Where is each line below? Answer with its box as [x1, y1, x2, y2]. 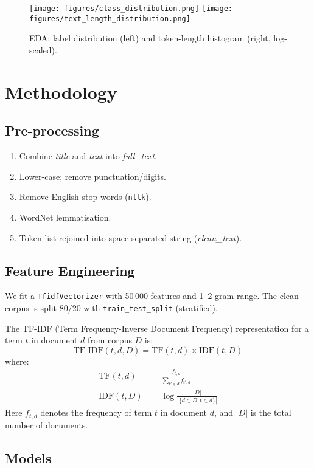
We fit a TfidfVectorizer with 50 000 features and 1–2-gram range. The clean [5, 289, 299, 302]
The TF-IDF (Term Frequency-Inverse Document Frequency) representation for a [5, 322, 309, 334]
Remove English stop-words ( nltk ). [19, 190, 152, 203]
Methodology [5, 79, 117, 104]
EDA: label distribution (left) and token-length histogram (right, [29, 32, 271, 44]
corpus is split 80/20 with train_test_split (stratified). [5, 301, 218, 314]
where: [5, 354, 29, 367]
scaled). [29, 43, 57, 56]
